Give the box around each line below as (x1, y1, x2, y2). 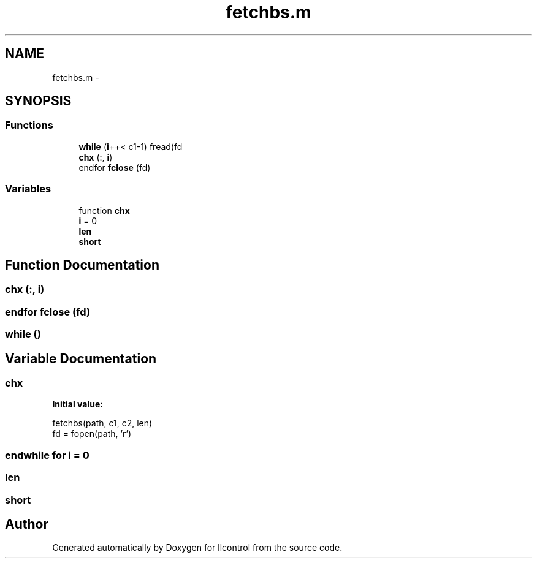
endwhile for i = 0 (5, 448, 89, 461)
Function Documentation (5, 257, 159, 273)
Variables (5, 183, 51, 195)
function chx (78, 205, 130, 216)
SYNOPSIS (5, 93, 72, 109)
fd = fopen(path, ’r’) (52, 428, 132, 439)
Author (5, 516, 48, 532)
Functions (5, 119, 53, 132)
